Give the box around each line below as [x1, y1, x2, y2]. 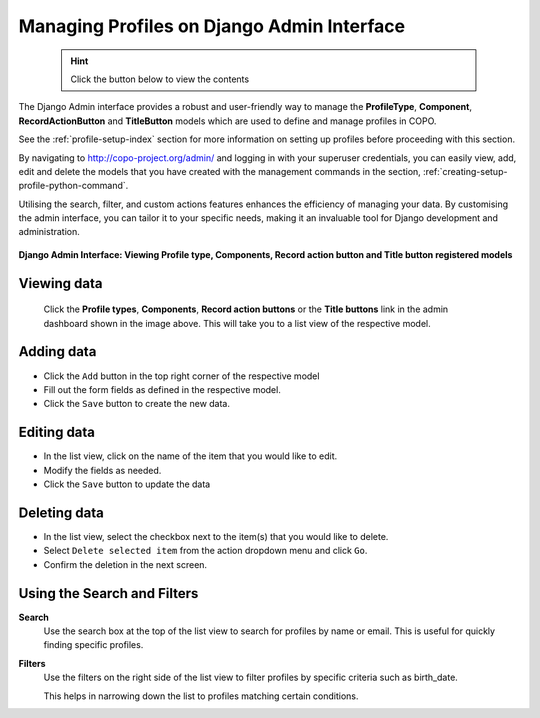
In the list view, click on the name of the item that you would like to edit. [43, 450, 338, 462]
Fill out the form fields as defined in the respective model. [43, 383, 282, 395]
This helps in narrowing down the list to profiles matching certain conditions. [43, 690, 359, 702]
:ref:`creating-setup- [423, 165, 508, 177]
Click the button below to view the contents [70, 73, 250, 85]
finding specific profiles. [43, 639, 144, 651]
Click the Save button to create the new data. [43, 398, 230, 410]
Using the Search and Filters [18, 585, 199, 602]
